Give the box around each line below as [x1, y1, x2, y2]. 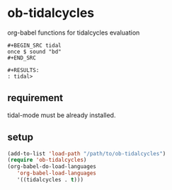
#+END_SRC [7, 54, 37, 61]
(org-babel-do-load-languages [7, 163, 97, 170]
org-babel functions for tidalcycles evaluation [7, 28, 140, 37]
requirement [7, 92, 64, 104]
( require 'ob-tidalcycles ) [7, 157, 87, 164]
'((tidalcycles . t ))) [16, 177, 84, 184]
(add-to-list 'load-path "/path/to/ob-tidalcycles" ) [7, 150, 166, 157]
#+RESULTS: [7, 66, 40, 73]
